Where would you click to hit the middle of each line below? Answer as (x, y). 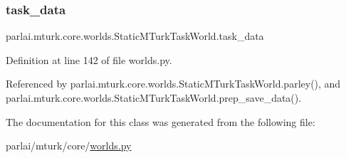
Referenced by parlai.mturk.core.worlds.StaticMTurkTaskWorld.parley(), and (173, 84)
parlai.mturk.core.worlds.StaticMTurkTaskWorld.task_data (135, 36)
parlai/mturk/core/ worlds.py (69, 146)
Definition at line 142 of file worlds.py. (89, 59)
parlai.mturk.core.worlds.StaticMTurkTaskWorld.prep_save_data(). (154, 98)
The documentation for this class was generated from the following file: (161, 121)
